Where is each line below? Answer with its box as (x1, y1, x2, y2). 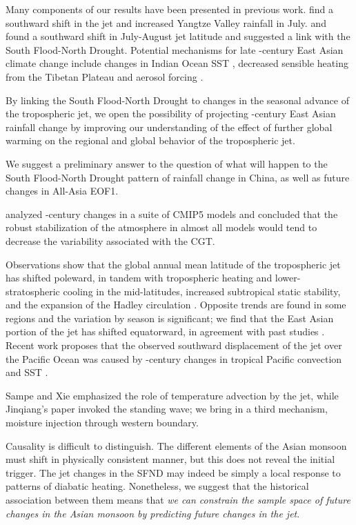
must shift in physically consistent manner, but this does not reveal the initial (6, 452, 335, 466)
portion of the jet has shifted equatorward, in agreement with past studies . (6, 324, 325, 339)
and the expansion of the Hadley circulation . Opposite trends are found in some (6, 297, 346, 312)
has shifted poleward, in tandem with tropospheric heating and (6, 270, 273, 285)
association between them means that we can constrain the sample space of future (6, 493, 350, 506)
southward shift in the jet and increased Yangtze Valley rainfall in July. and (6, 15, 326, 30)
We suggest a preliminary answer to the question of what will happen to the (6, 156, 328, 170)
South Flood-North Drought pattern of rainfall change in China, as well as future (6, 170, 350, 184)
